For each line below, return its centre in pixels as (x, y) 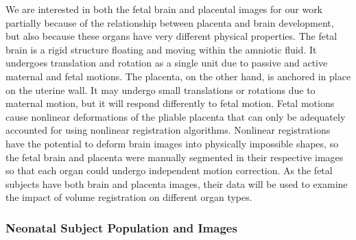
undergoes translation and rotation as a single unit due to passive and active (167, 63)
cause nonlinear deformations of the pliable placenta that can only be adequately (176, 116)
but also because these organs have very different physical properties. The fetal (171, 36)
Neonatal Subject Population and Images (121, 227)
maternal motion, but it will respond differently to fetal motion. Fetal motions (170, 103)
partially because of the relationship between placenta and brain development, (170, 22)
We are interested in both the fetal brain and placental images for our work (164, 9)
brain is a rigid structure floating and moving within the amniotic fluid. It (161, 49)
